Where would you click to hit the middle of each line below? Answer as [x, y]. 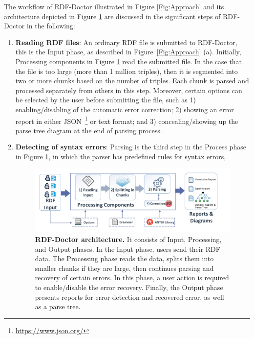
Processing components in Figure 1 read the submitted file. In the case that [129, 61]
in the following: [51, 26]
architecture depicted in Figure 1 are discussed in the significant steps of [112, 16]
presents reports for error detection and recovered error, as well [129, 297]
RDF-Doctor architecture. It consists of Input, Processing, [128, 239]
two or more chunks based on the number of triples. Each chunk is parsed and [132, 81]
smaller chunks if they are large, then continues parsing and [124, 268]
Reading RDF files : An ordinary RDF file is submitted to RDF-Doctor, [126, 42]
